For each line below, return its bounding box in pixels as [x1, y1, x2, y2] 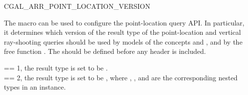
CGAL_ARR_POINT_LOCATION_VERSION [4, 1, 150, 11]
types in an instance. [4, 82, 66, 92]
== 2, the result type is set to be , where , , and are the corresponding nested [4, 72, 238, 82]
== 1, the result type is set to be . [4, 62, 108, 72]
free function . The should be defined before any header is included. [4, 46, 206, 56]
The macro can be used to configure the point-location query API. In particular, [4, 17, 245, 27]
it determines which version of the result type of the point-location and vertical [4, 27, 241, 37]
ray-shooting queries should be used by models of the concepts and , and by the [4, 36, 243, 47]
